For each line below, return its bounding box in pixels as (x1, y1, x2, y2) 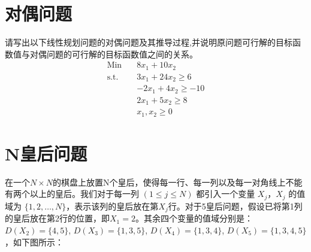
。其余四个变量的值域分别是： (135, 212, 253, 224)
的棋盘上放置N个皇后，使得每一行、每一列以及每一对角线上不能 (53, 175, 303, 188)
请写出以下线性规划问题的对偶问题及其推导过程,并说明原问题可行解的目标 (5, 36, 292, 48)
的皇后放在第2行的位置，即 (5, 212, 110, 224)
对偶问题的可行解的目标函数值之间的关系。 (29, 47, 198, 60)
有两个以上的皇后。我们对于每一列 (5, 187, 139, 200)
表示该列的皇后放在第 (74, 199, 159, 212)
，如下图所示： (5, 235, 64, 248)
